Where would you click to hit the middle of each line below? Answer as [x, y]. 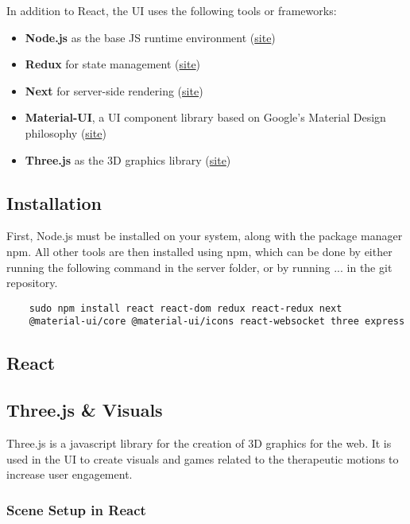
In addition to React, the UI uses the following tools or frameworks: [172, 10]
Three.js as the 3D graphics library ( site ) [128, 159]
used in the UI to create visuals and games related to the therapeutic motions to [203, 458]
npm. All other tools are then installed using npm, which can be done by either [199, 251]
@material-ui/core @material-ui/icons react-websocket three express [217, 322]
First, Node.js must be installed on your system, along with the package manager [205, 236]
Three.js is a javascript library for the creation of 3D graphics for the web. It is [199, 443]
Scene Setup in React [76, 509]
